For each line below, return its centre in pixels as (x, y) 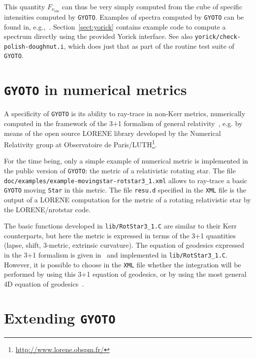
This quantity (25, 6)
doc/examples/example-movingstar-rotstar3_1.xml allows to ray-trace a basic (126, 180)
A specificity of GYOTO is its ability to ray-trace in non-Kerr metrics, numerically (125, 114)
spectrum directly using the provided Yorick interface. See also (98, 36)
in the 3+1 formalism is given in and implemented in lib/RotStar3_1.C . (116, 255)
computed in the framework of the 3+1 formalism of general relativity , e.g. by (123, 123)
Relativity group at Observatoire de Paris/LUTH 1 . (80, 144)
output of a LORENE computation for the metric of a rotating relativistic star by (128, 199)
